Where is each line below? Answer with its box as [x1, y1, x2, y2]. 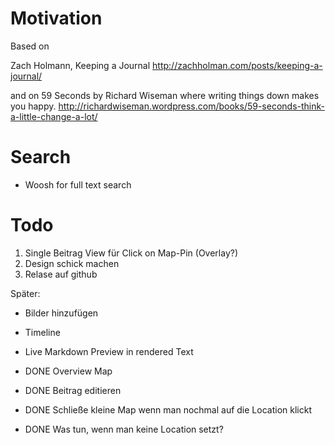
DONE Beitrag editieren [24, 384, 122, 396]
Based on [10, 40, 50, 52]
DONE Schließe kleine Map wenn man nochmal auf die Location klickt [24, 403, 312, 416]
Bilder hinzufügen [24, 307, 99, 319]
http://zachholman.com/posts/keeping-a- [152, 59, 323, 71]
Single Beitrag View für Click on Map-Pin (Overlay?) [24, 247, 239, 259]
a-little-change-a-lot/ [10, 110, 98, 122]
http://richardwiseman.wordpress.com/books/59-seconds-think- [58, 100, 325, 112]
